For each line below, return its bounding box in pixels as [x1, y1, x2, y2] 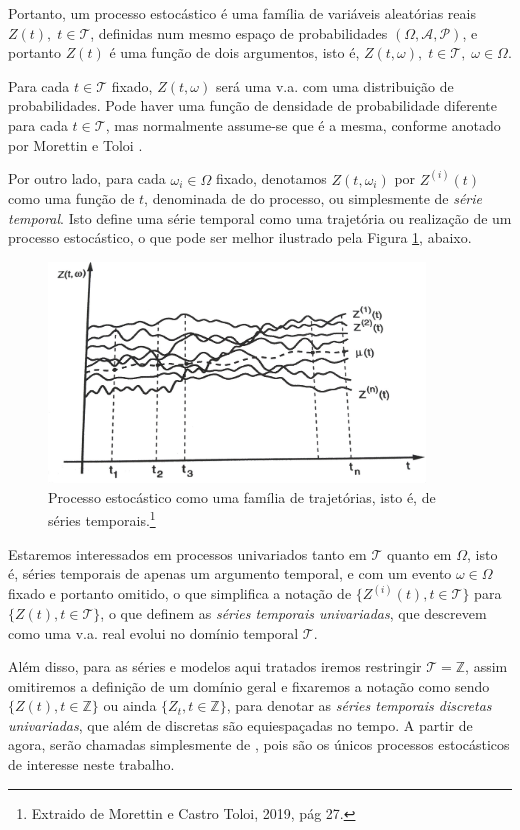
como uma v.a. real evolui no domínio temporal [8, 622, 299, 643]
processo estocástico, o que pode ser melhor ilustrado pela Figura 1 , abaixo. [8, 227, 472, 248]
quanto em [386, 543, 452, 564]
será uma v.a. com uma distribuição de [215, 75, 454, 96]
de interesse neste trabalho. [8, 754, 175, 775]
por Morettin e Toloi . [8, 134, 143, 155]
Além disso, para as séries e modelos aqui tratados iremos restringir [8, 656, 422, 677]
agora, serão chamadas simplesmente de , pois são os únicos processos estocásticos [8, 734, 510, 755]
